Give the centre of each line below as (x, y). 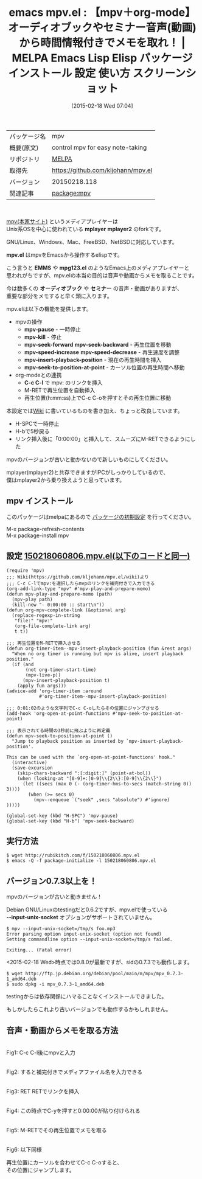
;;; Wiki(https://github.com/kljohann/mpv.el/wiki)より (78, 577)
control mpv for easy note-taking (99, 147)
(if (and (23, 664)
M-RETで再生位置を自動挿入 (60, 390)
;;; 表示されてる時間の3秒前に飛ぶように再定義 (58, 731)
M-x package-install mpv (38, 535)
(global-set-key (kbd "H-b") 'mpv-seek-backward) (71, 821)
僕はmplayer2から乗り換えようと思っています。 (66, 480)
